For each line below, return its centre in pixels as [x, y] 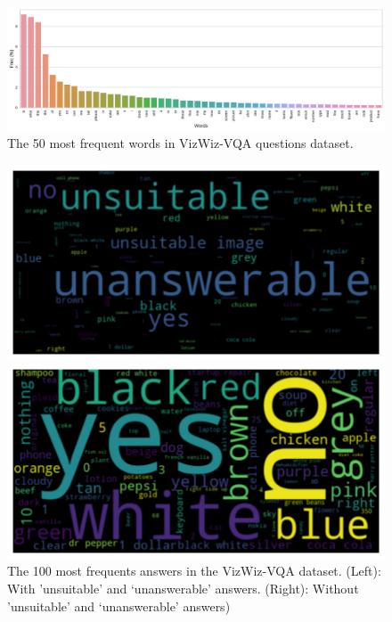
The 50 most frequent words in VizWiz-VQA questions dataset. [180, 143]
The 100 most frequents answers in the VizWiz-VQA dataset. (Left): [194, 571]
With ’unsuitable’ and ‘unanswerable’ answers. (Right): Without [183, 588]
